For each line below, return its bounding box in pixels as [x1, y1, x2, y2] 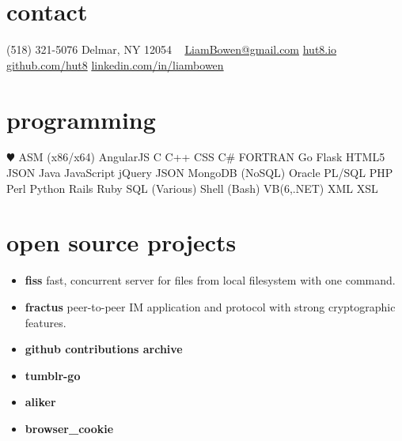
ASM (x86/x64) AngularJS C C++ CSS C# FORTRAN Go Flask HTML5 [18, 149, 385, 165]
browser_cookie [25, 420, 114, 436]
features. [25, 314, 66, 330]
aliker [25, 394, 56, 410]
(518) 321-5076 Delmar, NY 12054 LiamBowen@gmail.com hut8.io [6, 41, 337, 58]
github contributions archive [25, 341, 183, 357]
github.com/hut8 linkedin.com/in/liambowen [6, 56, 224, 73]
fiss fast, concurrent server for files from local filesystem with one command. [25, 272, 396, 288]
